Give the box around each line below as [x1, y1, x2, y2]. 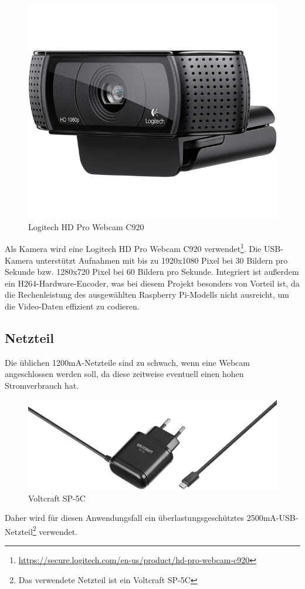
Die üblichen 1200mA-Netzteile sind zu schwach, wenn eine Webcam [5, 356, 250, 368]
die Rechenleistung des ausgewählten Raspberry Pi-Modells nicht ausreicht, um [5, 288, 289, 301]
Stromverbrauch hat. [5, 379, 79, 391]
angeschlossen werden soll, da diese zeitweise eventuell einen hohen [5, 368, 244, 380]
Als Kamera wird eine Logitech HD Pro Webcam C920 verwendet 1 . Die [5, 241, 262, 254]
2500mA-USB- [246, 511, 299, 524]
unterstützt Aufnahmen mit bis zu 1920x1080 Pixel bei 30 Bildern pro [35, 254, 288, 266]
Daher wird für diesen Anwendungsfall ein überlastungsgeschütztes [5, 511, 245, 524]
